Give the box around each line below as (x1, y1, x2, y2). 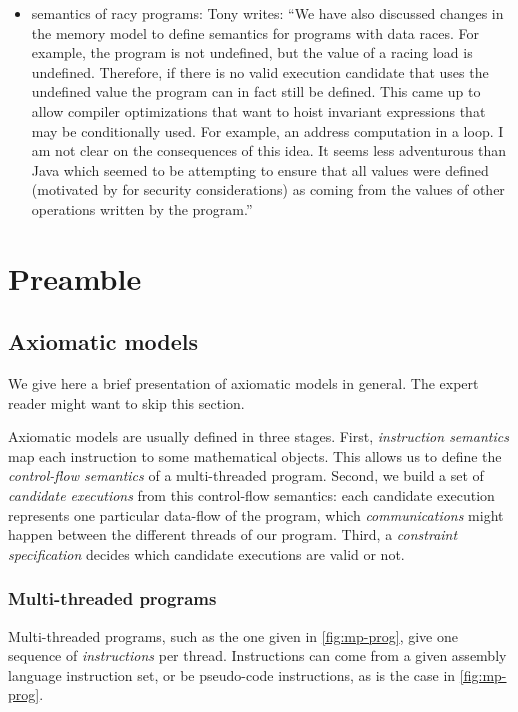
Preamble (8, 257, 142, 298)
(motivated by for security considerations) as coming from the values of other (31, 179, 505, 200)
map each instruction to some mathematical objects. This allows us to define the (8, 445, 502, 466)
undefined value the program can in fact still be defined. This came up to (31, 81, 481, 102)
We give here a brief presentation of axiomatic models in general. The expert (8, 373, 479, 394)
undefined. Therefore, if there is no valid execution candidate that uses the (31, 61, 489, 82)
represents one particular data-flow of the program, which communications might (8, 504, 504, 525)
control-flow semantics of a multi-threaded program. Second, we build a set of (8, 465, 484, 486)
